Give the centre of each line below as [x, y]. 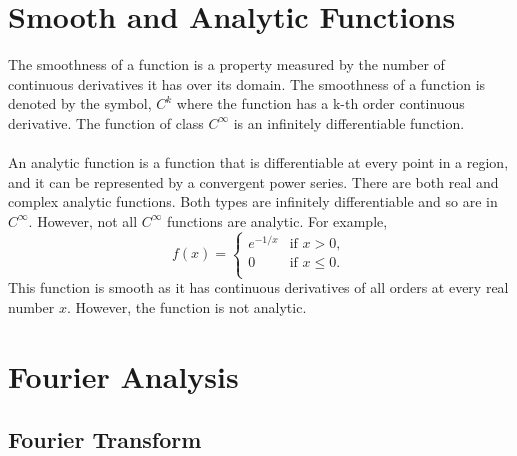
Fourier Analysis [123, 375]
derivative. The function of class [106, 122]
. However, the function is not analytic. [187, 306]
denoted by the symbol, [80, 103]
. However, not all [83, 220]
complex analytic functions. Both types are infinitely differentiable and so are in [253, 201]
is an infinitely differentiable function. [349, 122]
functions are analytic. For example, [277, 220]
